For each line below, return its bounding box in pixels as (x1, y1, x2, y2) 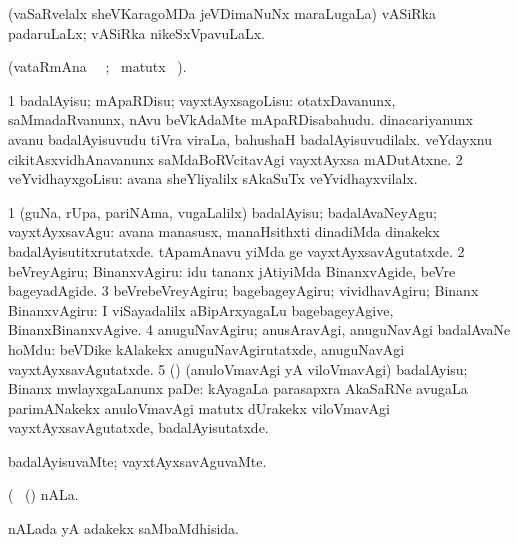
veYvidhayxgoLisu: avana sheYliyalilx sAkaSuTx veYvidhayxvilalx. (8, 168, 418, 189)
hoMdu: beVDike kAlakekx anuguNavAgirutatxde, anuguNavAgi (8, 338, 405, 359)
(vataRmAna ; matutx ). (8, 56, 187, 77)
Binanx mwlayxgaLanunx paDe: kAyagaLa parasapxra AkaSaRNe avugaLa (8, 378, 468, 399)
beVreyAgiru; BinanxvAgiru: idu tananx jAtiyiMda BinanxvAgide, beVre (8, 260, 456, 281)
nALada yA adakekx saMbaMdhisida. (8, 518, 239, 539)
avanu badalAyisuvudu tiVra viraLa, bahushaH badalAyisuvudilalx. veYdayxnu (8, 128, 493, 149)
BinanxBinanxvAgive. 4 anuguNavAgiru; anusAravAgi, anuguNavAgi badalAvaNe (8, 319, 511, 340)
